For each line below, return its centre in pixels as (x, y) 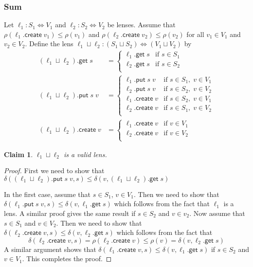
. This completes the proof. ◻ (67, 258)
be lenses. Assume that (141, 25)
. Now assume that (217, 213)
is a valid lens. (85, 154)
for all (195, 34)
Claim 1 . (18, 154)
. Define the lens (49, 44)
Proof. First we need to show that (54, 170)
